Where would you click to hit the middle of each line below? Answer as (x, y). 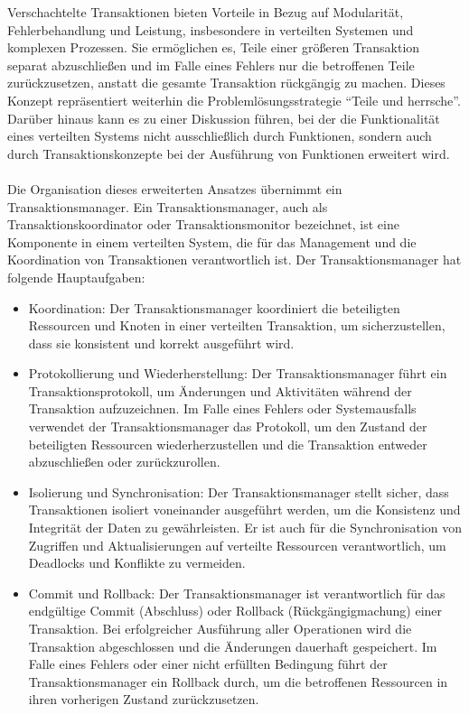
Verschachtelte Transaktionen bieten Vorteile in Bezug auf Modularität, (206, 12)
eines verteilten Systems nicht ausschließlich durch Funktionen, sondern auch (220, 136)
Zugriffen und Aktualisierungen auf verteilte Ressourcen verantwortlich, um (237, 545)
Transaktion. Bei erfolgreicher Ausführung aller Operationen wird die (220, 628)
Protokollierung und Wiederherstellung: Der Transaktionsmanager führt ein (238, 373)
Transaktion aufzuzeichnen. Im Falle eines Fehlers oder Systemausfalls (222, 408)
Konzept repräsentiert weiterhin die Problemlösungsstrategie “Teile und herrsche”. (234, 100)
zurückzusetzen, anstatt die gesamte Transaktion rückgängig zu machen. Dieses (226, 83)
